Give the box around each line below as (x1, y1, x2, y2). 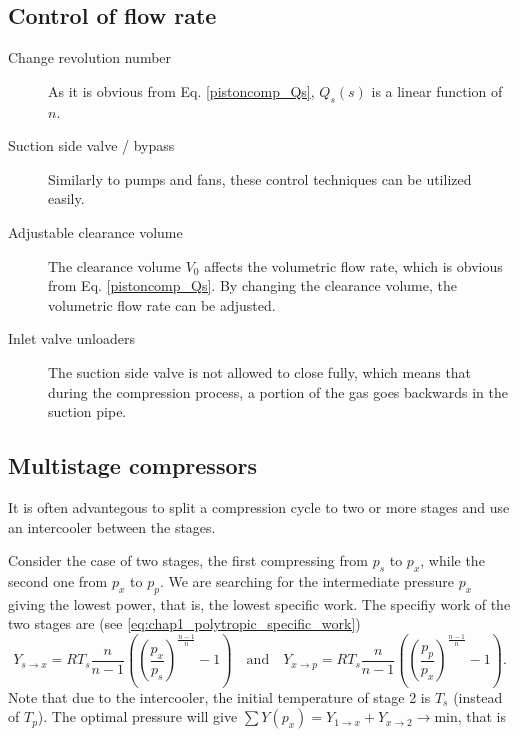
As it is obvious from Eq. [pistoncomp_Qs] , (48, 80, 315, 101)
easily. (48, 188, 85, 209)
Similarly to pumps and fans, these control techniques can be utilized (48, 168, 472, 189)
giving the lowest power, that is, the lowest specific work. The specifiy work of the (8, 593, 511, 614)
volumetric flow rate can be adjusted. (48, 294, 276, 315)
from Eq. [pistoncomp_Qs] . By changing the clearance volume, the (48, 275, 457, 296)
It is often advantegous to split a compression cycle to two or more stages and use (8, 496, 510, 517)
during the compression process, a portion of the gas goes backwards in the (48, 381, 508, 402)
